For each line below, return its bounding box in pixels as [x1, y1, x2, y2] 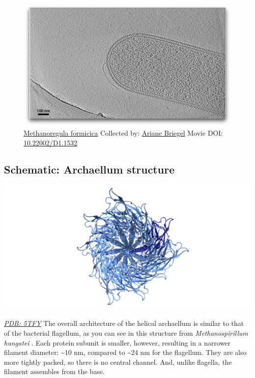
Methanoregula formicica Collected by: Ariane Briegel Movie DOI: [24, 128, 223, 138]
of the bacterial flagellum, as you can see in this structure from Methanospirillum [4, 327, 248, 338]
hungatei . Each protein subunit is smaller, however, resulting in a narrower [4, 337, 230, 348]
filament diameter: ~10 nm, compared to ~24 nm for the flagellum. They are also [4, 347, 247, 357]
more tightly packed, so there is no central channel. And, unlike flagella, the [4, 356, 232, 367]
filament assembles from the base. [4, 366, 105, 377]
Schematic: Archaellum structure [4, 161, 175, 176]
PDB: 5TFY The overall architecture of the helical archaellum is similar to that [4, 318, 244, 328]
